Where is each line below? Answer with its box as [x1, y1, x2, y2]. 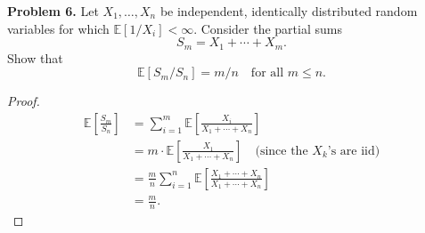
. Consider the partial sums [193, 19, 342, 37]
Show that [7, 48, 63, 67]
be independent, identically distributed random [159, 2, 418, 20]
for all [250, 67, 284, 80]
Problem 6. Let [7, 2, 99, 20]
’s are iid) [327, 144, 380, 157]
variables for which [7, 19, 110, 37]
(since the [255, 144, 308, 157]
